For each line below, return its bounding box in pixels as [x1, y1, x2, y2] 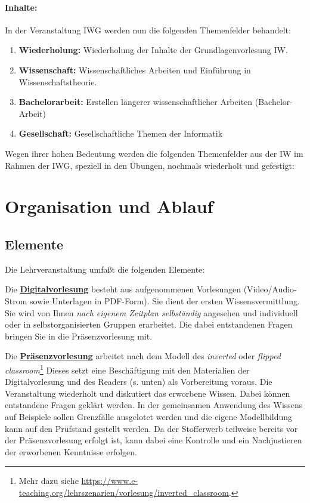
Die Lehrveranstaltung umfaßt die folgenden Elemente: [5, 263, 205, 275]
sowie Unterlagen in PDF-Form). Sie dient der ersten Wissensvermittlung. [30, 294, 300, 307]
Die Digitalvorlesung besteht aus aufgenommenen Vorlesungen [5, 283, 241, 295]
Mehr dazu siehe [18, 474, 79, 487]
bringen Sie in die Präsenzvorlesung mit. [5, 329, 153, 342]
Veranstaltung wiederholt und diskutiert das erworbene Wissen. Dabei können [5, 387, 290, 399]
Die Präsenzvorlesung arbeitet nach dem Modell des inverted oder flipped [5, 350, 281, 362]
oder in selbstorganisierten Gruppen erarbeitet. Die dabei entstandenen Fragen [5, 318, 293, 331]
